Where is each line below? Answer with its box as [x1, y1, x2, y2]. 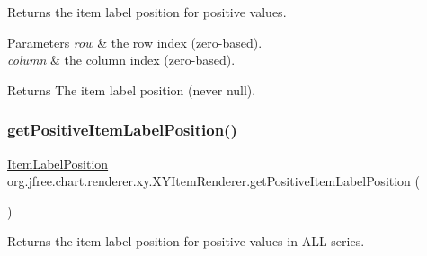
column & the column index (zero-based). [7, 50, 236, 69]
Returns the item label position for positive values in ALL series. [7, 232, 365, 251]
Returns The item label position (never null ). [7, 80, 256, 99]
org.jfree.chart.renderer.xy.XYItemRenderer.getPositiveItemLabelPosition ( [7, 172, 421, 190]
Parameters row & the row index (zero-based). [7, 32, 262, 51]
